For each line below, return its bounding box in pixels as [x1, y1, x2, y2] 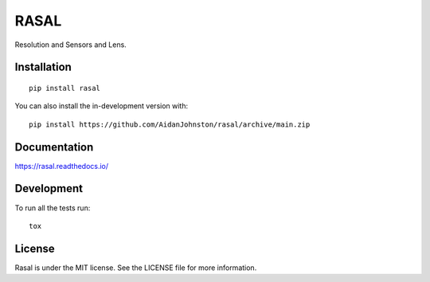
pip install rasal [29, 84, 101, 92]
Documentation [14, 140, 94, 154]
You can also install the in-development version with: [14, 101, 189, 111]
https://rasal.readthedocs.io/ [14, 161, 109, 170]
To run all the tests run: [14, 203, 91, 213]
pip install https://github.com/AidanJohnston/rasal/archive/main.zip [29, 119, 311, 129]
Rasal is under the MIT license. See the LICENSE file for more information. [14, 263, 257, 272]
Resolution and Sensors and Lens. [14, 40, 127, 49]
